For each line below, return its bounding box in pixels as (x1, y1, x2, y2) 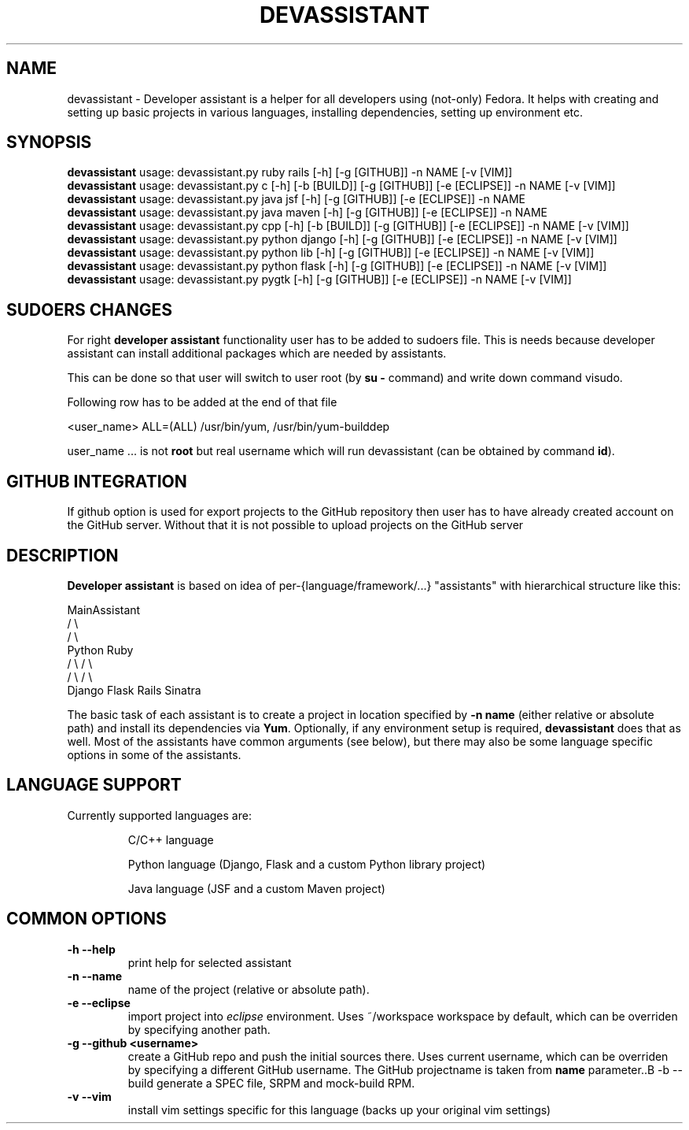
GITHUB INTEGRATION (6, 471, 187, 491)
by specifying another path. (127, 1022, 271, 1036)
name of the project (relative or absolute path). (127, 982, 370, 996)
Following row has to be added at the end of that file (67, 395, 337, 409)
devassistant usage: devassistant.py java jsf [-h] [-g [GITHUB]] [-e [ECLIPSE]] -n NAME (67, 192, 525, 206)
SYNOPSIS (6, 132, 92, 153)
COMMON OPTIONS (6, 909, 167, 929)
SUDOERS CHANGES (6, 299, 172, 320)
